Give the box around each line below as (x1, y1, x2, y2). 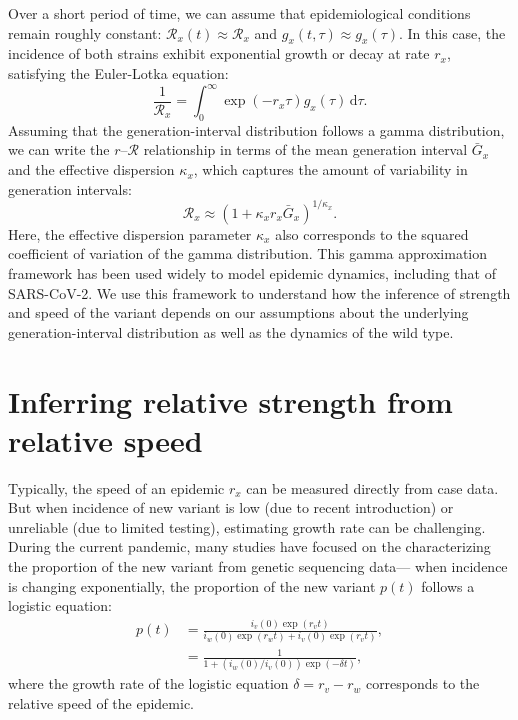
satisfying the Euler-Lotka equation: (8, 62, 229, 83)
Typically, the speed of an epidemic (8, 477, 225, 498)
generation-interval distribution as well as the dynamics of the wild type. (8, 321, 454, 342)
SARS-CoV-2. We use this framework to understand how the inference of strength (8, 282, 511, 303)
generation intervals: (8, 178, 132, 199)
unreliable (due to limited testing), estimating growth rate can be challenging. (8, 516, 486, 537)
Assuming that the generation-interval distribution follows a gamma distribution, (8, 119, 505, 140)
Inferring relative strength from (8, 380, 453, 421)
